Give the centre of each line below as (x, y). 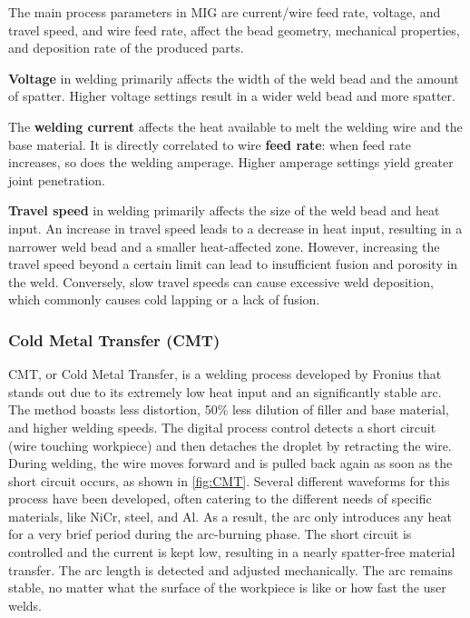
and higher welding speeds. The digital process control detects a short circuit (222, 427)
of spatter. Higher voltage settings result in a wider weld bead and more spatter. (232, 96)
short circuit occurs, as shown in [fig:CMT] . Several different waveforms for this (229, 480)
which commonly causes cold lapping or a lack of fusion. (164, 299)
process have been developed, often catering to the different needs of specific (220, 498)
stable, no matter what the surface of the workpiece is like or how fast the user (227, 588)
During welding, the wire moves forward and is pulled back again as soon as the (230, 463)
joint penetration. (57, 179)
